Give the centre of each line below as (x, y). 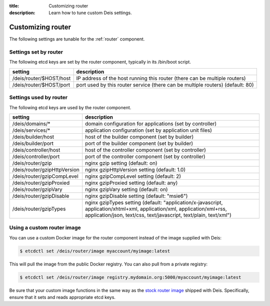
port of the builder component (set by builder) (139, 143)
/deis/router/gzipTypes (39, 209)
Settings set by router (36, 52)
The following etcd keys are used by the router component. (70, 107)
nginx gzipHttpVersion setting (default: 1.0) (135, 169)
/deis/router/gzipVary (37, 189)
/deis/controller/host (36, 150)
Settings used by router (38, 98)
